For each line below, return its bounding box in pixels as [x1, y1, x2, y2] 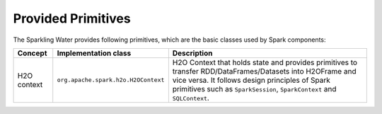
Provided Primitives [13, 11, 131, 26]
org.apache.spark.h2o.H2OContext [57, 76, 165, 84]
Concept [17, 48, 47, 58]
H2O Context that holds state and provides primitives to [172, 57, 357, 67]
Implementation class [57, 48, 132, 58]
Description [172, 48, 213, 58]
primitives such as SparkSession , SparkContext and [172, 84, 337, 93]
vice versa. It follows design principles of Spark [172, 75, 330, 85]
